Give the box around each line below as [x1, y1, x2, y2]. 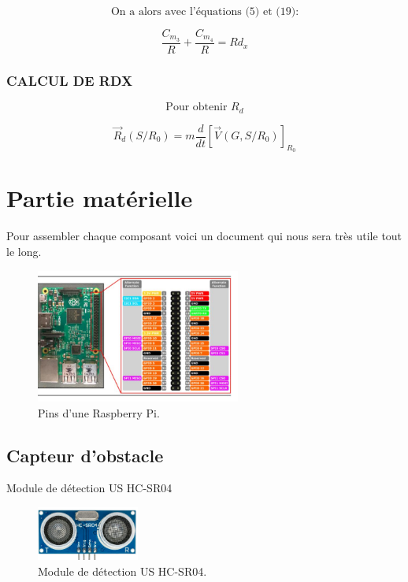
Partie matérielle [6, 182, 193, 214]
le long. [6, 243, 42, 259]
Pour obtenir [165, 102, 228, 113]
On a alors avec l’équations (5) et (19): [110, 6, 299, 17]
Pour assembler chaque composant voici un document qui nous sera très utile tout [6, 228, 402, 244]
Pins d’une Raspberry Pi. [38, 404, 160, 421]
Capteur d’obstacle [6, 443, 164, 467]
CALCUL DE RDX [6, 70, 133, 90]
